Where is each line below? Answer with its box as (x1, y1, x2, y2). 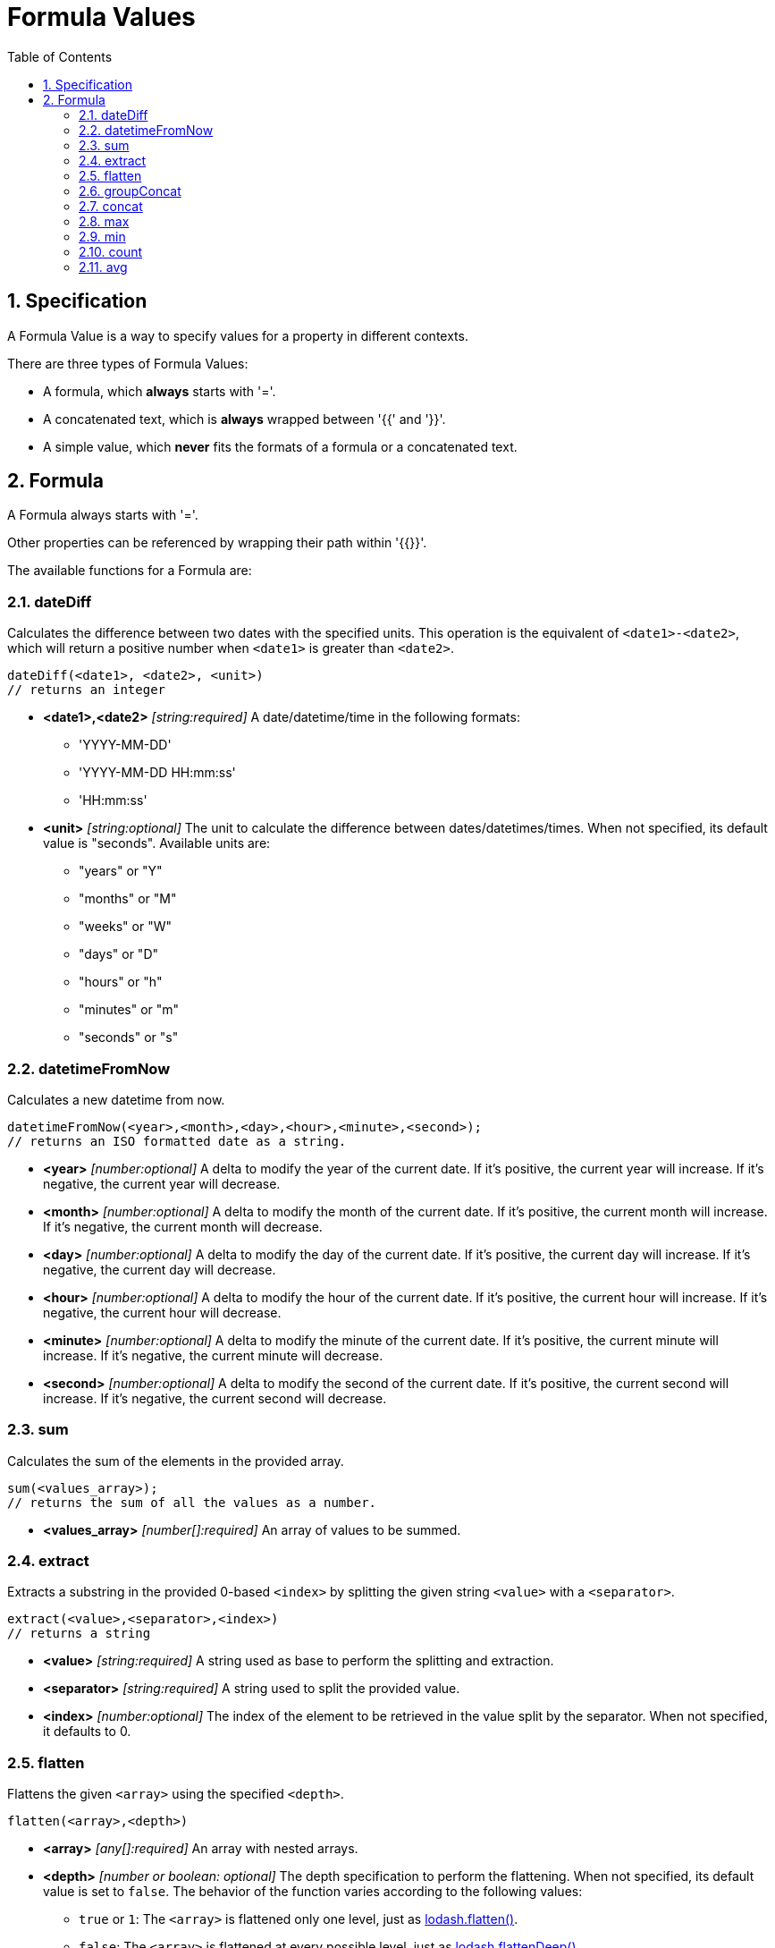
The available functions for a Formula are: (7, 563, 252, 579)
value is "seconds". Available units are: (43, 835, 271, 851)
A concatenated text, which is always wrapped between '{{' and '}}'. (43, 411, 446, 427)
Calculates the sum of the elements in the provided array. (7, 1453, 344, 1469)
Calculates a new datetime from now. (7, 1091, 225, 1107)
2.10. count (79, 243, 143, 259)
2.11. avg (79, 258, 128, 275)
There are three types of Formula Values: (7, 355, 249, 371)
